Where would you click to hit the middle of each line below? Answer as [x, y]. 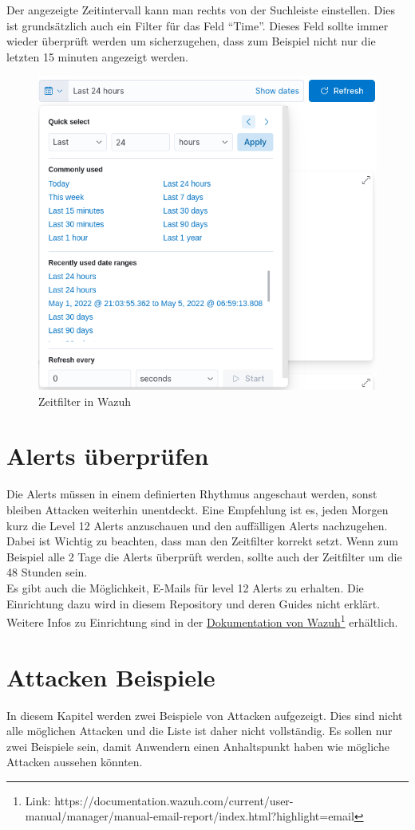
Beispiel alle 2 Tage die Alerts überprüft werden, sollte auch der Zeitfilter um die [204, 556]
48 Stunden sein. [47, 572]
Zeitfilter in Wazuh [85, 401]
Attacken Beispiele [111, 677]
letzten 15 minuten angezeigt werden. [97, 56]
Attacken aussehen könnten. [75, 762]
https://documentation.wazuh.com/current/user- [174, 800]
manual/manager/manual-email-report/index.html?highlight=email [190, 816]
